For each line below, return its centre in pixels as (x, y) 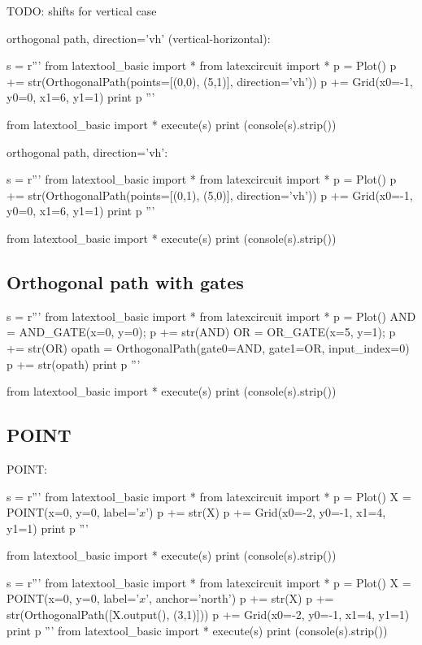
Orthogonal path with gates (125, 281)
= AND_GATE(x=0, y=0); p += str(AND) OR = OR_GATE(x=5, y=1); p (201, 332)
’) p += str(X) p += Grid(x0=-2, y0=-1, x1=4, (266, 512)
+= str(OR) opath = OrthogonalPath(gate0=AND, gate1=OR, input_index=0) (208, 347)
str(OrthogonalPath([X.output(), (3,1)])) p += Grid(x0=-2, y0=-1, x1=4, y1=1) (208, 615)
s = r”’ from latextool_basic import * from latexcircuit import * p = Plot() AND (211, 316)
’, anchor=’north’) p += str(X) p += (240, 598)
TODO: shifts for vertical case (82, 11)
